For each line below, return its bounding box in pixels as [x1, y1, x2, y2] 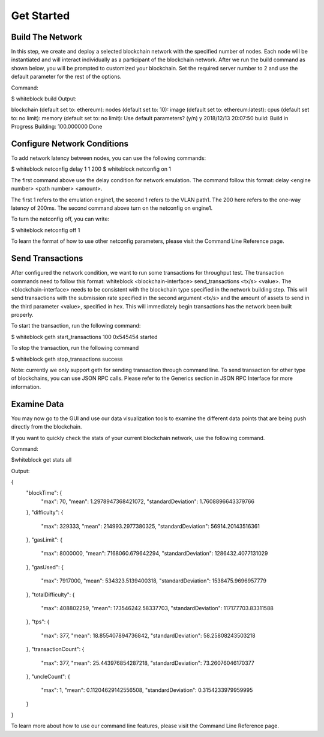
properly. [11, 311, 34, 319]
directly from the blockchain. [11, 423, 82, 430]
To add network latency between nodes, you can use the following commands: [11, 154, 206, 162]
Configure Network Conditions [11, 139, 129, 148]
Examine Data [11, 399, 64, 409]
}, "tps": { [26, 618, 50, 625]
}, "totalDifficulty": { [26, 591, 75, 598]
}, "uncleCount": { [26, 673, 70, 680]
